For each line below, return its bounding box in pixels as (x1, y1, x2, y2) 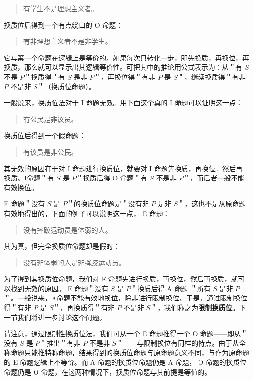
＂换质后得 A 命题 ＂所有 (130, 283, 211, 293)
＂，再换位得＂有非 (94, 71, 156, 81)
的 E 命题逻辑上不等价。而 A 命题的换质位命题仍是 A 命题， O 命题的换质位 (4, 357, 247, 367)
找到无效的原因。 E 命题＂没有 (10, 283, 108, 293)
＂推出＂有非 (39, 338, 81, 348)
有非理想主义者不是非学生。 (23, 36, 112, 46)
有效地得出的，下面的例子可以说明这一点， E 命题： (4, 208, 170, 218)
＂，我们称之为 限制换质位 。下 (150, 302, 246, 313)
